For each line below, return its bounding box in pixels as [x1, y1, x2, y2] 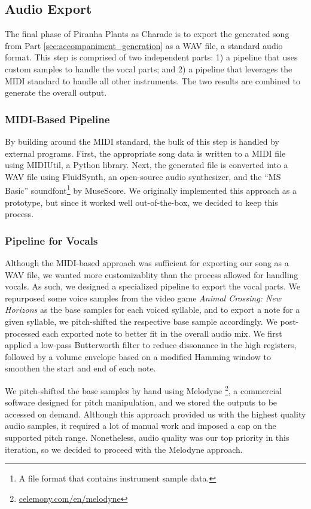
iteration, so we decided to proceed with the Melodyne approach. [5, 443, 243, 455]
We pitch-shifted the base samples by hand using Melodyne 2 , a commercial [5, 382, 282, 397]
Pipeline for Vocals [5, 233, 98, 248]
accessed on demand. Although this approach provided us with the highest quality [5, 407, 306, 420]
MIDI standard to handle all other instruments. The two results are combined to [5, 74, 300, 87]
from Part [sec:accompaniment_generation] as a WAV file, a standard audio [5, 39, 283, 51]
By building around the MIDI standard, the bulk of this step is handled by [5, 135, 279, 147]
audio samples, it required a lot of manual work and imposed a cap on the [5, 419, 276, 432]
